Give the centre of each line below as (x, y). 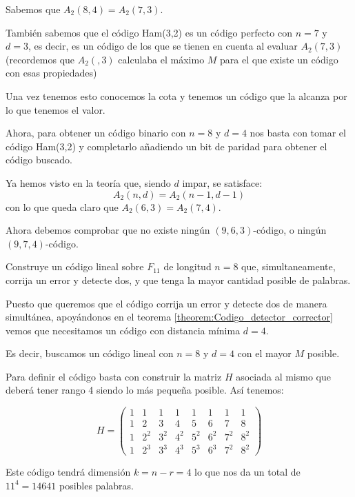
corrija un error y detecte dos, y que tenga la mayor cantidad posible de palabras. (178, 280)
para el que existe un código (279, 59)
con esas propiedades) (51, 73)
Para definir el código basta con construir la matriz (114, 376)
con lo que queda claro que (62, 206)
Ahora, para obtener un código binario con (96, 133)
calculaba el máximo (161, 59)
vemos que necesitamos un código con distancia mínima (123, 330)
